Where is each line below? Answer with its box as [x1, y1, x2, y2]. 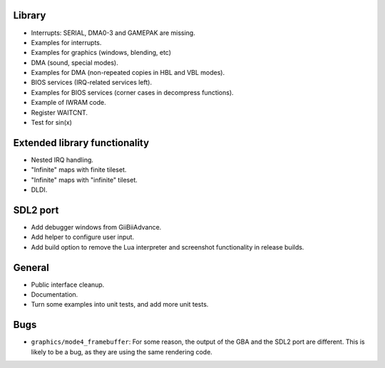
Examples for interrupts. [31, 38, 102, 46]
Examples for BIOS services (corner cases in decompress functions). [31, 88, 235, 96]
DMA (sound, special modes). [31, 58, 118, 67]
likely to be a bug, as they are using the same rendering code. [31, 347, 213, 356]
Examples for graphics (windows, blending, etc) [31, 48, 171, 57]
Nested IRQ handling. [31, 155, 94, 164]
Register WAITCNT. [31, 108, 88, 117]
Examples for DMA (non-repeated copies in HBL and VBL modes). [31, 68, 225, 77]
